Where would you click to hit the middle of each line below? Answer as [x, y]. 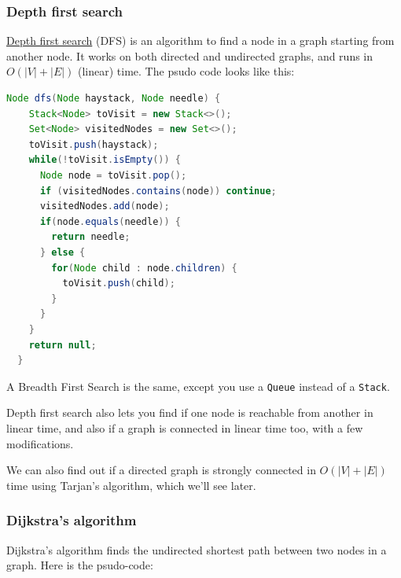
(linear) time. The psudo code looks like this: [186, 71]
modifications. [40, 443]
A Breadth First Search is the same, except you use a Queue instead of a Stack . [198, 386]
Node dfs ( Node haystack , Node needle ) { [114, 98]
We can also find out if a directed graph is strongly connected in [161, 470]
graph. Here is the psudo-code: [80, 565]
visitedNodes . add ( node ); [105, 206]
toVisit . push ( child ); [119, 283]
